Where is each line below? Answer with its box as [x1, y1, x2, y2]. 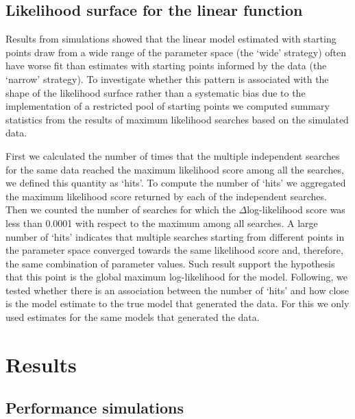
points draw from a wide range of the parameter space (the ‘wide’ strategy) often [5, 45, 347, 59]
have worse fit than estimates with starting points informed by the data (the [5, 58, 327, 73]
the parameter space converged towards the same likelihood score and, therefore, [5, 243, 343, 257]
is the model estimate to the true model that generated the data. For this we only [5, 296, 350, 311]
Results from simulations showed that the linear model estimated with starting [5, 32, 336, 46]
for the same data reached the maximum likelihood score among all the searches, [5, 162, 344, 176]
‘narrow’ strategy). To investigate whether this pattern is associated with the [5, 71, 329, 86]
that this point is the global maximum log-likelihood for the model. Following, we [5, 270, 347, 284]
